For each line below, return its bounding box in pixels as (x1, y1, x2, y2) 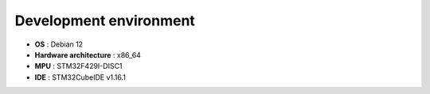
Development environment (14, 12, 195, 29)
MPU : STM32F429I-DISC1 (34, 62, 123, 71)
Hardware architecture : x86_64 (34, 50, 141, 59)
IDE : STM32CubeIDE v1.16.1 (34, 72, 127, 82)
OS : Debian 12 (34, 39, 84, 49)
